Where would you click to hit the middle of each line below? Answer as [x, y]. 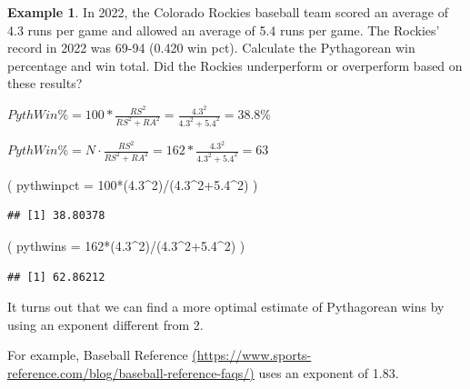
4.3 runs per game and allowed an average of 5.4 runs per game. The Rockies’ [224, 30]
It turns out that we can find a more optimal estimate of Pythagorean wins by [226, 307]
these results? [45, 83]
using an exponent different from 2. [105, 324]
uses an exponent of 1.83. [329, 373]
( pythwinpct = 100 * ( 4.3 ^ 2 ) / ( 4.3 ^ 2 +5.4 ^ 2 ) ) [133, 184]
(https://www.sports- [252, 355]
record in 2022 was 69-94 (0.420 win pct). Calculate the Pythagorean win [211, 48]
